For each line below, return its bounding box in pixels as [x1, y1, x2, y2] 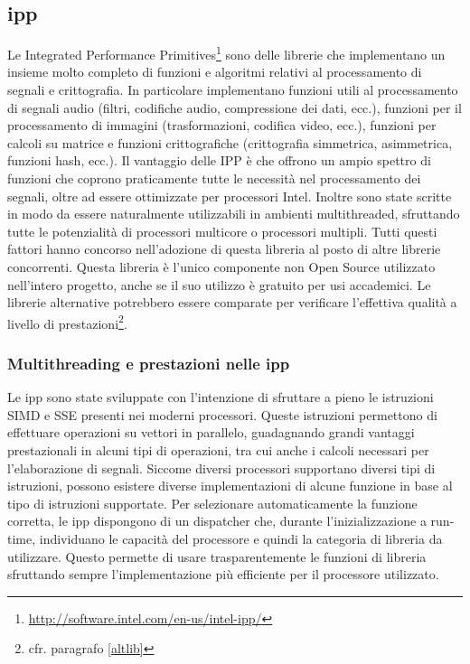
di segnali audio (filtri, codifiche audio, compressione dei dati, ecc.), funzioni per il [7, 98, 462, 117]
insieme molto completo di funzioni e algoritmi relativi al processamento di [7, 62, 422, 81]
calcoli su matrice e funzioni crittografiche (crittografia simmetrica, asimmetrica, [7, 133, 453, 152]
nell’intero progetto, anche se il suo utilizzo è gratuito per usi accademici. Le [7, 275, 431, 294]
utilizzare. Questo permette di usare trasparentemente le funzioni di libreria [7, 547, 427, 566]
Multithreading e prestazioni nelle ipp [7, 351, 290, 374]
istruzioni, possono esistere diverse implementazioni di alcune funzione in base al [7, 476, 453, 495]
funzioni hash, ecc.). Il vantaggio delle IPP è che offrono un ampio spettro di [7, 151, 431, 170]
